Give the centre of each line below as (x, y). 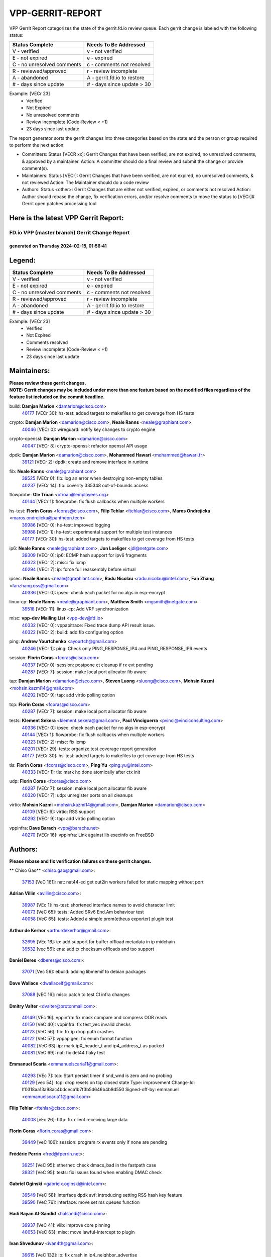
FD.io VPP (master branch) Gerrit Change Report (70, 232)
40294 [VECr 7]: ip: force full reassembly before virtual (79, 569)
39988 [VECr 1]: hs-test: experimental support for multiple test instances (97, 532)
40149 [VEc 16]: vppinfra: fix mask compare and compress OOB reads (94, 1017)
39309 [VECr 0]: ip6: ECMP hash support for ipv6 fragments (84, 555)
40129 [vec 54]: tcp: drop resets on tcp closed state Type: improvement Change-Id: (108, 1083)
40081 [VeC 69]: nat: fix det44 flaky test (63, 1052)
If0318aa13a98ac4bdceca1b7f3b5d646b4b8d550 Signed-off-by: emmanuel (100, 1090)
